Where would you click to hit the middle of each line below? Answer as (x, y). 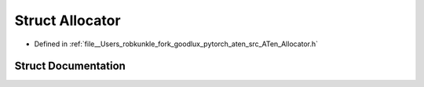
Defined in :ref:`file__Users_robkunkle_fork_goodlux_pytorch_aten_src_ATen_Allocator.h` (176, 44)
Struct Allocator (68, 20)
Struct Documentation (70, 66)
